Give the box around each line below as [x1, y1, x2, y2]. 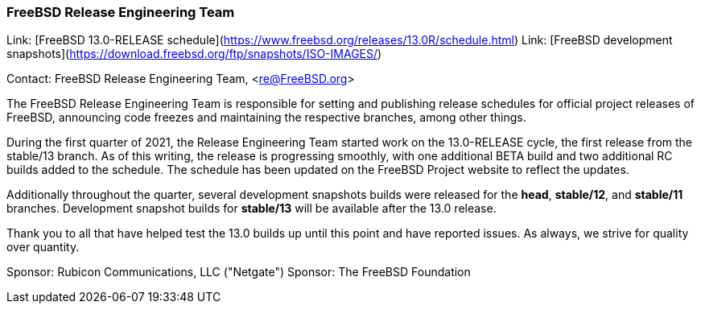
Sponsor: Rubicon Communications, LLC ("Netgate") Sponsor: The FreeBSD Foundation [6, 265, 471, 279]
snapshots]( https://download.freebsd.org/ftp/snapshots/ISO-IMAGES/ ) [6, 47, 382, 61]
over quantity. [6, 240, 80, 254]
